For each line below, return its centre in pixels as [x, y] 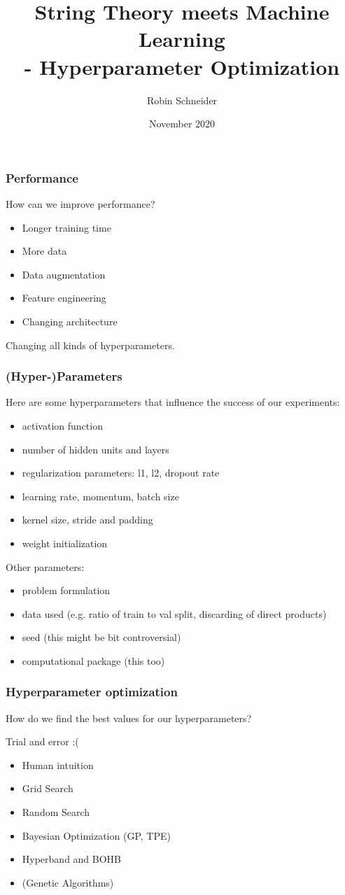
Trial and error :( [42, 741]
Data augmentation [64, 274]
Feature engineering [64, 298]
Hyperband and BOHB [72, 859]
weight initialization [65, 543]
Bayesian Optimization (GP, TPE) [96, 835]
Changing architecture [70, 321]
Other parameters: [45, 566]
